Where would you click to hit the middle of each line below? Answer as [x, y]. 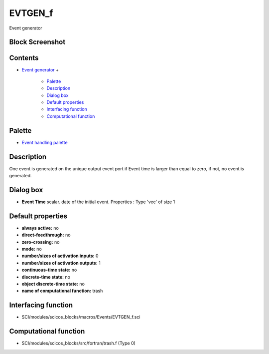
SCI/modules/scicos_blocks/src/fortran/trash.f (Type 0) [78, 343]
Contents [24, 58]
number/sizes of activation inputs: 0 [60, 256]
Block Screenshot [37, 42]
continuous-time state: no [49, 270]
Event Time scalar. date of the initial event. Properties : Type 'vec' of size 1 [98, 202]
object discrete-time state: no [53, 284]
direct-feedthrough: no [46, 235]
